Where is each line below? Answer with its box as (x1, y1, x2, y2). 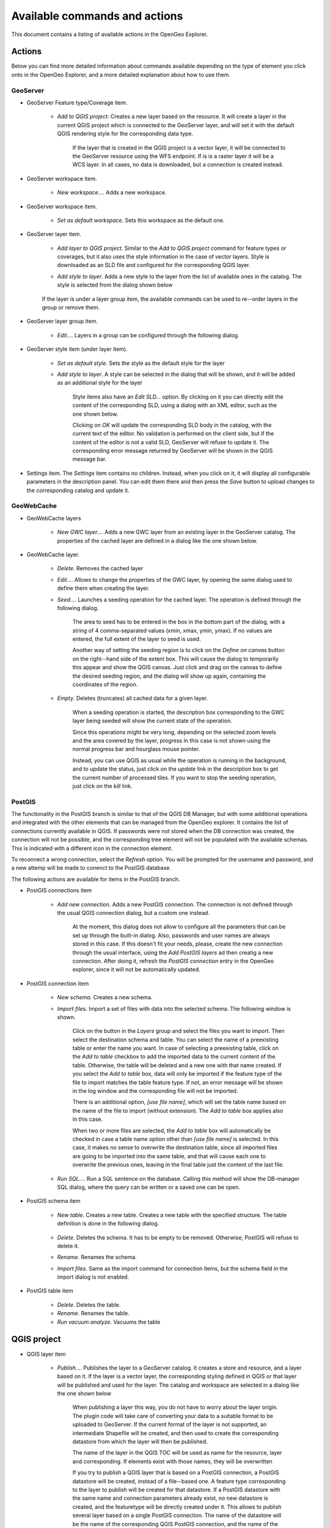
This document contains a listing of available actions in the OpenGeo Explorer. (11, 31, 208, 38)
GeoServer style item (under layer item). (26, 345, 128, 353)
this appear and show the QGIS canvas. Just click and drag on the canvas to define (72, 664, 282, 671)
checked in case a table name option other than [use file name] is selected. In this (72, 1135, 279, 1142)
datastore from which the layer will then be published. (72, 1438, 208, 1445)
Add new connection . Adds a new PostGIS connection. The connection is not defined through (57, 900, 293, 908)
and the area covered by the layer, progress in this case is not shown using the (72, 737, 271, 744)
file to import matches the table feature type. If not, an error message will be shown (72, 1079, 283, 1086)
